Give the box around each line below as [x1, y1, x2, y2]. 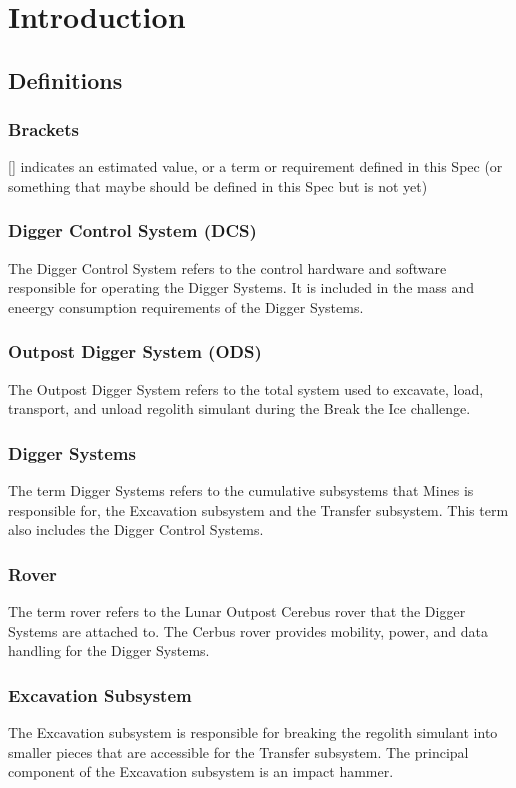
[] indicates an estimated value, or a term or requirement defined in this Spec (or [8, 156, 503, 177]
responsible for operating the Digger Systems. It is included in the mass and [8, 277, 475, 298]
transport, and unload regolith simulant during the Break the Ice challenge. [8, 398, 471, 419]
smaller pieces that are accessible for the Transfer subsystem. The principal [8, 741, 469, 762]
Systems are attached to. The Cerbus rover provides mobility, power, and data [8, 620, 489, 641]
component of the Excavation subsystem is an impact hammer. [8, 761, 394, 782]
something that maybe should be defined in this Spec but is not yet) [8, 175, 428, 196]
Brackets [8, 117, 79, 142]
